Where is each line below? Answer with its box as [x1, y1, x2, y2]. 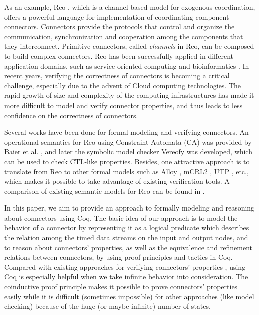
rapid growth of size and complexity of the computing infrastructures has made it [4, 90, 254, 100]
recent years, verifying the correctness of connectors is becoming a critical [4, 70, 230, 81]
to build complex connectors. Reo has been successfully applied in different [4, 50, 233, 61]
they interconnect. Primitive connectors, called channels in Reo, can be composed [4, 41, 254, 51]
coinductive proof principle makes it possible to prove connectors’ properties [4, 281, 238, 292]
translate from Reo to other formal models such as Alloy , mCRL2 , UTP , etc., [4, 166, 249, 176]
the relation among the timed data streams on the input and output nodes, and [4, 232, 248, 243]
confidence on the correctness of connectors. [4, 110, 138, 120]
